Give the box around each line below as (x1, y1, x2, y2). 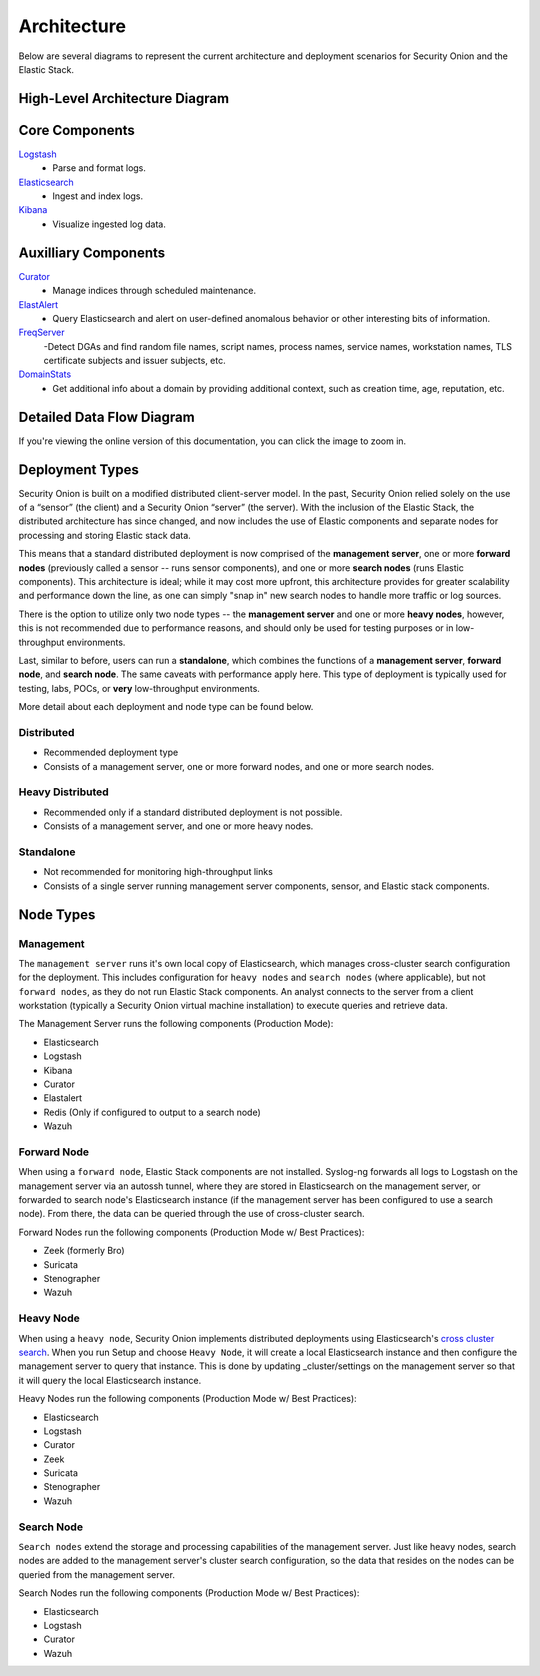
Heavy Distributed (18, 785, 109, 799)
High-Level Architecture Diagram (18, 90, 230, 107)
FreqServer (18, 326, 65, 339)
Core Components (18, 121, 135, 139)
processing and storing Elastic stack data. (18, 529, 192, 541)
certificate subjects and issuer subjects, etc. (43, 355, 226, 367)
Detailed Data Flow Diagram (18, 408, 195, 425)
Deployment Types (18, 461, 140, 478)
